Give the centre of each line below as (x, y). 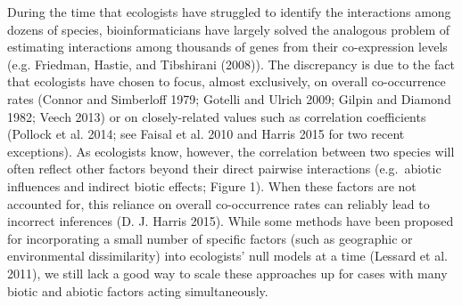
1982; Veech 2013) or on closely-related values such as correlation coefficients (217, 116)
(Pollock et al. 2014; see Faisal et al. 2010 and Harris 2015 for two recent (206, 134)
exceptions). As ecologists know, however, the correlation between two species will (231, 151)
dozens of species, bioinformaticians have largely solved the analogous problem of (229, 29)
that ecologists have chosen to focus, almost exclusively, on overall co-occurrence (227, 81)
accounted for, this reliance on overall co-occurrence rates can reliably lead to (219, 203)
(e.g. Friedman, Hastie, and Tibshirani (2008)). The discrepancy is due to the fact (231, 64)
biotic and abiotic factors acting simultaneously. (138, 290)
